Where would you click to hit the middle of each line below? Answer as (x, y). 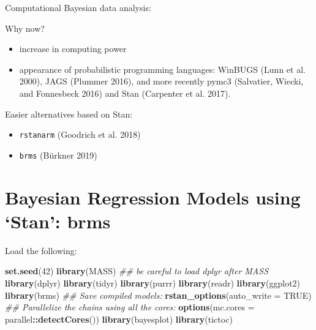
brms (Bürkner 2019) (58, 155)
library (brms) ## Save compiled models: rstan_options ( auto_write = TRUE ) (158, 295)
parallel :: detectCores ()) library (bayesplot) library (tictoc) (119, 319)
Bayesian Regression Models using (153, 197)
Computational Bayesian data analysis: (78, 7)
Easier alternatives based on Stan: (69, 114)
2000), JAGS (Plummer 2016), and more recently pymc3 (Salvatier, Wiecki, (161, 81)
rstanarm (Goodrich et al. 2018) (80, 134)
